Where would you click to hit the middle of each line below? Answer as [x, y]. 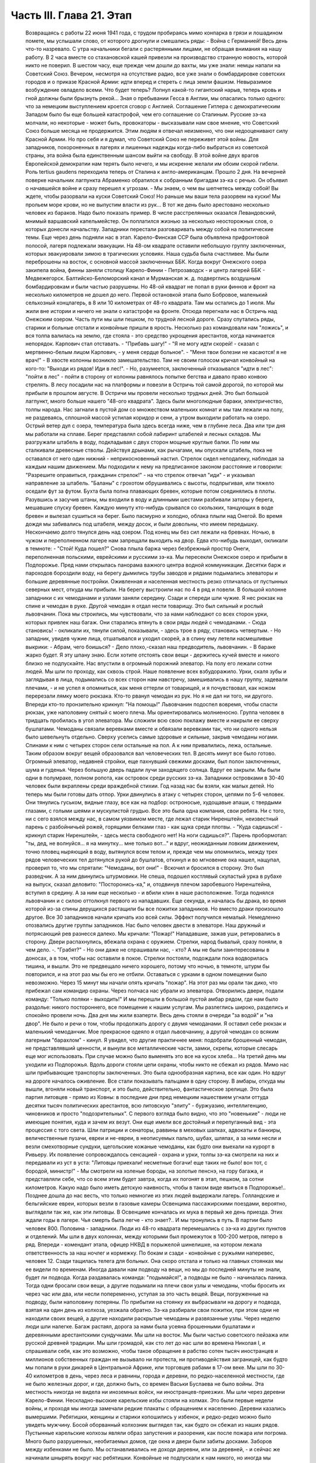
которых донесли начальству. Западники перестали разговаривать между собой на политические [150, 229]
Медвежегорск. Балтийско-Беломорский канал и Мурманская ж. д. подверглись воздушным [143, 279]
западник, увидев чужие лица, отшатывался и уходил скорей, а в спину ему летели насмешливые [149, 638]
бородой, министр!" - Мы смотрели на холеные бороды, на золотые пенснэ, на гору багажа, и [144, 1171]
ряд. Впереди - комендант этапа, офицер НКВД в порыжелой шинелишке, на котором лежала [144, 1245]
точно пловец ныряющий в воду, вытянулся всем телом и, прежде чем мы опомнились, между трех [152, 851]
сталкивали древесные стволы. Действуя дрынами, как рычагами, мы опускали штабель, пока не [149, 450]
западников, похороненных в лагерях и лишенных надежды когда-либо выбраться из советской [147, 147]
